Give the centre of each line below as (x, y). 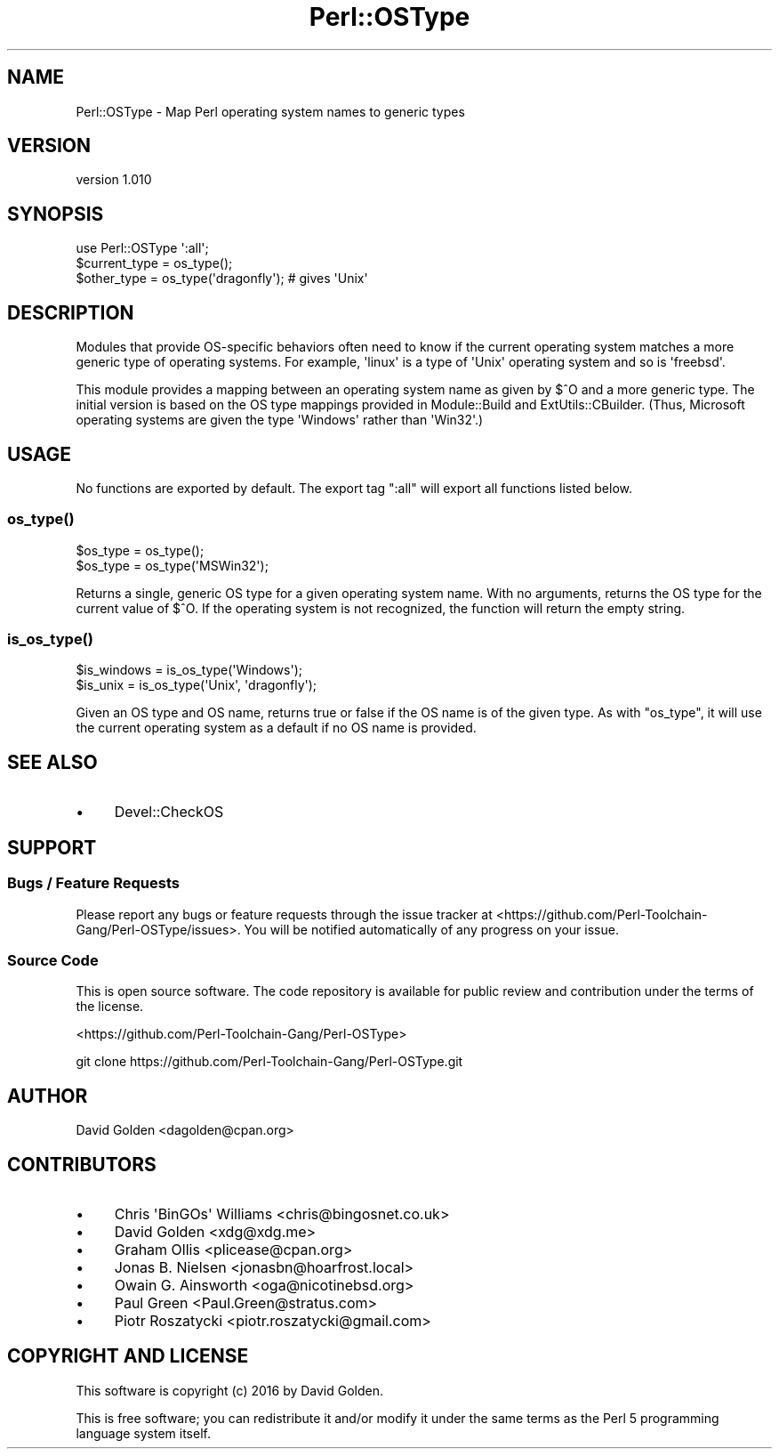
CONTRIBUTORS (82, 1164)
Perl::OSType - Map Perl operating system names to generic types (270, 111)
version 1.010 (114, 180)
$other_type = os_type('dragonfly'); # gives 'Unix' (222, 279)
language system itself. (143, 1433)
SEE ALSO (52, 762)
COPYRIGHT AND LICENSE (128, 1356)
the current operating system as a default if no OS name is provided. (276, 728)
